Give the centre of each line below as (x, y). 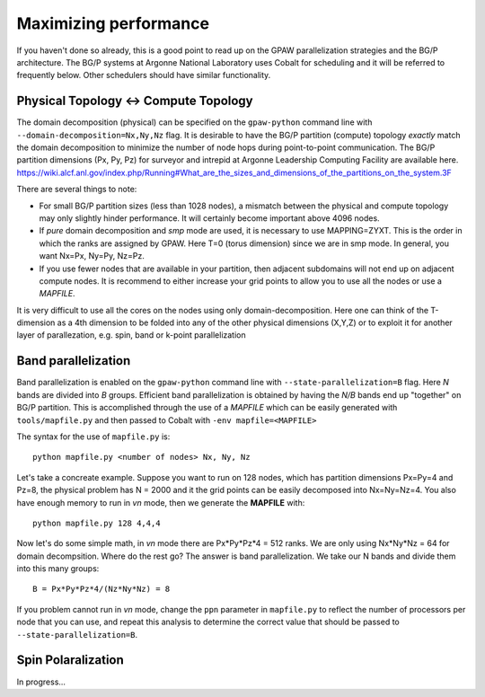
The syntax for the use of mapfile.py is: (93, 437)
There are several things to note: (77, 190)
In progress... (41, 682)
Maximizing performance (113, 23)
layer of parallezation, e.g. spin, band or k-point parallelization (131, 335)
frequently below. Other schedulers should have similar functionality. (144, 75)
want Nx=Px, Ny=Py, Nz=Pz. (92, 256)
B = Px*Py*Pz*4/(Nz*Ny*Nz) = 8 (101, 589)
